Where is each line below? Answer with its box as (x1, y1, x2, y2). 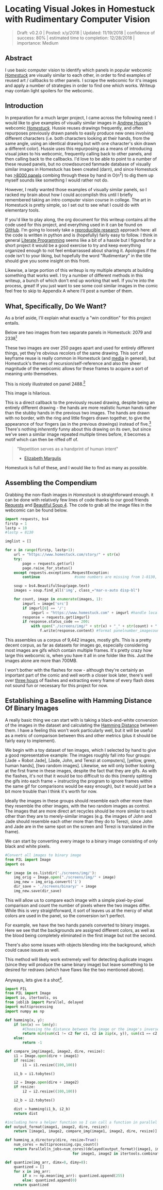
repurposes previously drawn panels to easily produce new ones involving (5, 130, 154, 136)
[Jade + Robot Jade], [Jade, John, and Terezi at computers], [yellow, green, (5, 757, 157, 763)
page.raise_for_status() (22, 565, 73, 571)
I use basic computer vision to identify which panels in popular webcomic (5, 67, 152, 73)
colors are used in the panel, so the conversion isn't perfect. (5, 912, 126, 918)
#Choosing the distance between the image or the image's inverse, (22, 1026, 162, 1032)
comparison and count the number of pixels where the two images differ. (5, 902, 151, 908)
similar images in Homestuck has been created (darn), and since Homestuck (5, 166, 158, 172)
